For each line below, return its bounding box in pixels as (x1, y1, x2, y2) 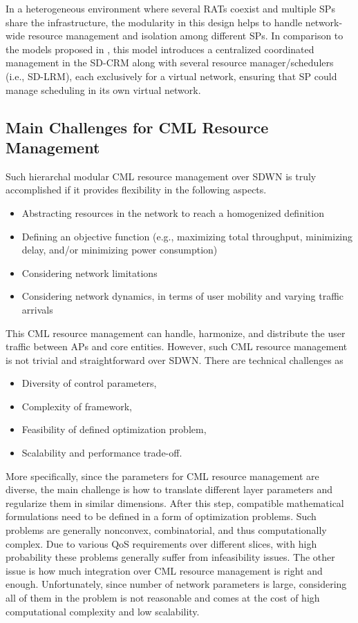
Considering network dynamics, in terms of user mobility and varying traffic (21, 289, 344, 303)
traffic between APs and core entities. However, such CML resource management (6, 339, 348, 354)
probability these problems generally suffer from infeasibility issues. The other (6, 550, 335, 564)
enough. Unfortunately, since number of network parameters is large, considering (6, 577, 347, 591)
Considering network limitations (21, 265, 158, 280)
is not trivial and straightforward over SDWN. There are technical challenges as (6, 352, 343, 367)
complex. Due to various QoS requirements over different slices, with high (6, 536, 317, 550)
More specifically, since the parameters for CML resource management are (6, 468, 319, 483)
